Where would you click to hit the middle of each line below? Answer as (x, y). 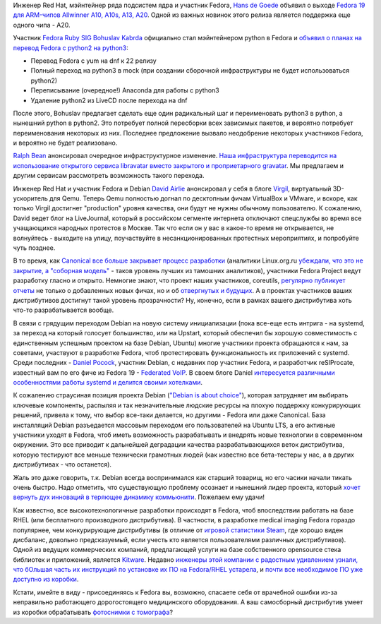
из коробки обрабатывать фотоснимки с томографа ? (93, 612)
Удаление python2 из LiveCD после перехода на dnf (109, 100)
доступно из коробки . (46, 580)
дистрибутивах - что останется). (62, 464)
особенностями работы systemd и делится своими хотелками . (108, 383)
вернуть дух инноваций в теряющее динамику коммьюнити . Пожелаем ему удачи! (139, 497)
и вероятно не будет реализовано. (65, 143)
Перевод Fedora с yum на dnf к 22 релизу (93, 61)
